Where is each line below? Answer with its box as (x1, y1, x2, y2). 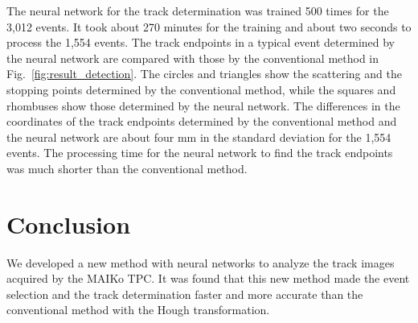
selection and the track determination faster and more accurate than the (6, 285, 363, 302)
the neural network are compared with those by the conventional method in (6, 49, 379, 66)
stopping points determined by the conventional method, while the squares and (6, 81, 396, 97)
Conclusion (6, 207, 131, 240)
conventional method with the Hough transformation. (6, 301, 270, 318)
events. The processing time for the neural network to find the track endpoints (6, 144, 393, 161)
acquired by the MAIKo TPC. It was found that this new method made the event (6, 270, 410, 287)
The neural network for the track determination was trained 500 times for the (6, 2, 389, 19)
